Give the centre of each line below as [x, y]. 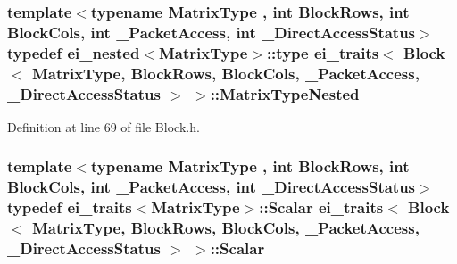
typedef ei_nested [74, 52]
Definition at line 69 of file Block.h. [104, 126]
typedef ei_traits [70, 207]
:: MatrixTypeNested [285, 93]
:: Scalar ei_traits [321, 207]
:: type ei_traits [323, 52]
